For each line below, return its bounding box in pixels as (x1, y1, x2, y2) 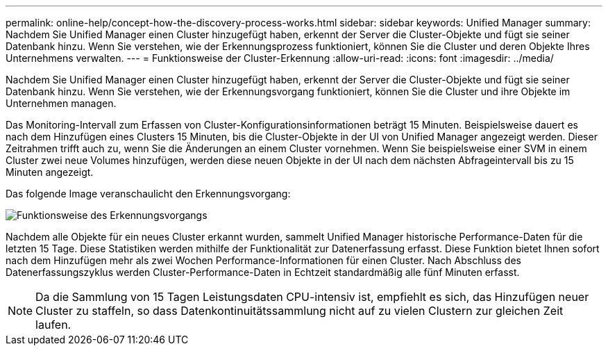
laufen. (35, 318, 71, 332)
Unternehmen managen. (6, 97, 117, 109)
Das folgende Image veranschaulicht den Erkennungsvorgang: (6, 188, 291, 199)
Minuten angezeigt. (6, 166, 94, 178)
